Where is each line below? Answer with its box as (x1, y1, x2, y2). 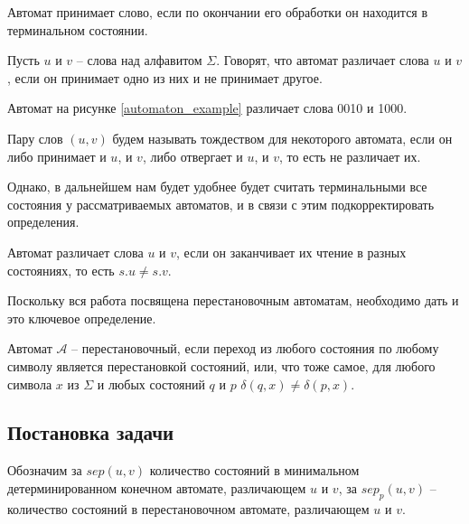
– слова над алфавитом (76, 51, 202, 70)
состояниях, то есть (7, 260, 115, 279)
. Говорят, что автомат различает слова (216, 51, 429, 70)
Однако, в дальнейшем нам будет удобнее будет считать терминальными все (7, 177, 427, 196)
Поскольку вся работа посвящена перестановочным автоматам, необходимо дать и (7, 291, 459, 310)
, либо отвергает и (142, 146, 243, 165)
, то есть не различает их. (279, 146, 421, 165)
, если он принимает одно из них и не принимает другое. (7, 68, 323, 87)
